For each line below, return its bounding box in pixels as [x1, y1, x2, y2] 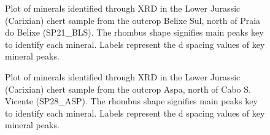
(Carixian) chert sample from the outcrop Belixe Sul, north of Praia [5, 13, 261, 26]
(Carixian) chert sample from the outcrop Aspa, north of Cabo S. [5, 82, 251, 95]
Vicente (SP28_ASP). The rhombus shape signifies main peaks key [5, 94, 258, 107]
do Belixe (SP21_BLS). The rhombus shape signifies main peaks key [5, 26, 264, 39]
